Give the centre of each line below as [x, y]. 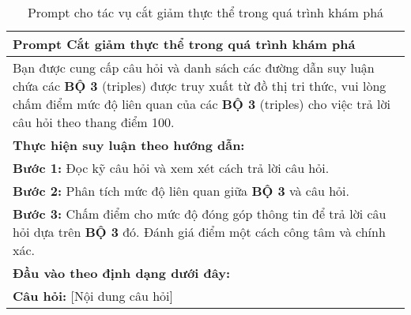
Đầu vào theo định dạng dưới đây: [121, 273]
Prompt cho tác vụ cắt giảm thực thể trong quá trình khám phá [205, 12]
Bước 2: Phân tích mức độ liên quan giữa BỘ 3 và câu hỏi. [181, 191]
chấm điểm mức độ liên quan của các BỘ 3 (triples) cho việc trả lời [202, 104]
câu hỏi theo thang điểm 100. [94, 122]
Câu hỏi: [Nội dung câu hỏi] [93, 296]
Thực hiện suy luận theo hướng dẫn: [129, 145]
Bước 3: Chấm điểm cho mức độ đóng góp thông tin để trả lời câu [200, 214]
